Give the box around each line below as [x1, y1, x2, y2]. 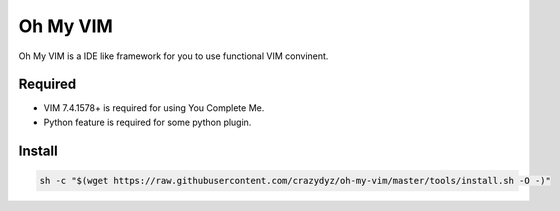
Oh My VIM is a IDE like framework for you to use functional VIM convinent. [18, 50, 329, 62]
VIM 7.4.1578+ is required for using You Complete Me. [43, 102, 265, 114]
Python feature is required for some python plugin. [43, 116, 252, 128]
